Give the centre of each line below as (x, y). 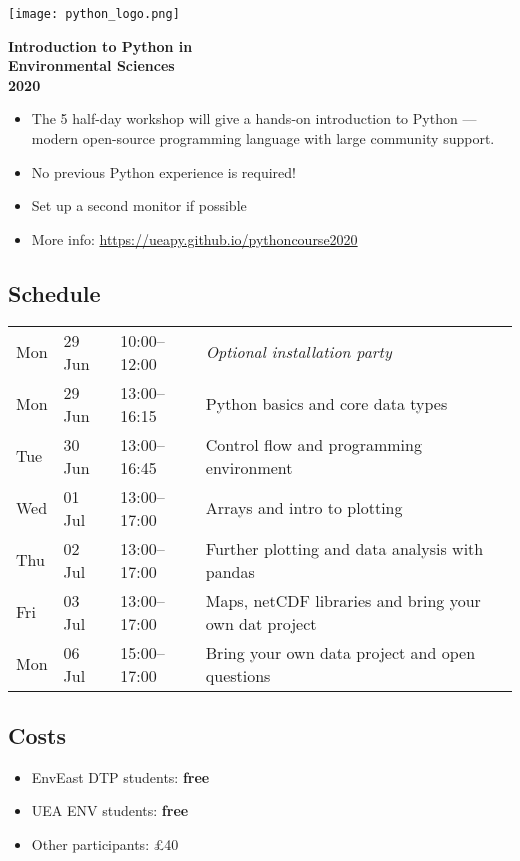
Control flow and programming (313, 444)
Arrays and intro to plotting (304, 508)
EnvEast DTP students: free (120, 776)
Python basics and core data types (326, 404)
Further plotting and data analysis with (344, 548)
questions (238, 675)
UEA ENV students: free (110, 810)
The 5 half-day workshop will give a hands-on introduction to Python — (254, 118)
